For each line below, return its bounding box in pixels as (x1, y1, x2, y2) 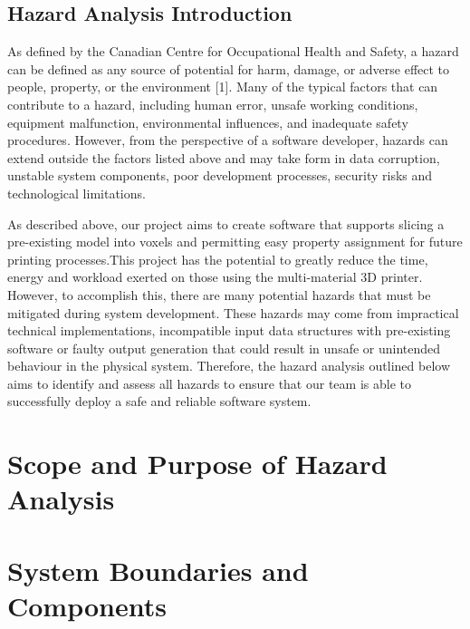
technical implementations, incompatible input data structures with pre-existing (7, 321, 451, 340)
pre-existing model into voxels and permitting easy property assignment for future (7, 232, 463, 251)
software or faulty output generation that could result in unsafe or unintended (7, 338, 441, 357)
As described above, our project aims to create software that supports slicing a (7, 214, 445, 233)
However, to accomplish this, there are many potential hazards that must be (7, 285, 431, 304)
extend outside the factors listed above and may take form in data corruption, (7, 148, 440, 167)
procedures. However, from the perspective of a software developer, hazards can (7, 131, 448, 150)
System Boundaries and (7, 551, 309, 588)
